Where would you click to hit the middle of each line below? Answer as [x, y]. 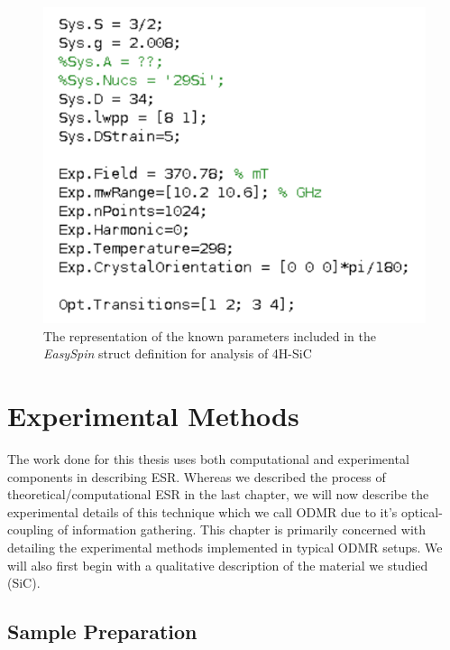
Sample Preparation [102, 631]
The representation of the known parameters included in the [210, 335]
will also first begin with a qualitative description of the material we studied [218, 565]
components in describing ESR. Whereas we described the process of [197, 476]
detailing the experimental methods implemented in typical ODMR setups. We [225, 547]
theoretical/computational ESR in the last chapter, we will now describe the [218, 494]
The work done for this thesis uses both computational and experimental [208, 458]
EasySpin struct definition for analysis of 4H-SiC [178, 353]
